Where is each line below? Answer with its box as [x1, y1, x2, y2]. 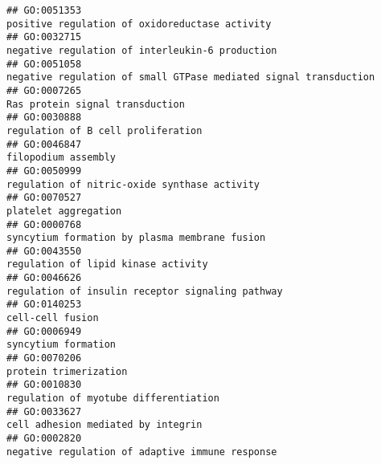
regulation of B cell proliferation [6, 124, 203, 136]
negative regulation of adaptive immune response [6, 446, 277, 458]
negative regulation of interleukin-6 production [6, 44, 277, 56]
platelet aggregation [6, 205, 122, 217]
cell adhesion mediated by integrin [6, 419, 203, 431]
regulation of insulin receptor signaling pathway [6, 285, 283, 297]
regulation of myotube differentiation [6, 393, 219, 405]
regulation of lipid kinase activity [6, 258, 208, 271]
